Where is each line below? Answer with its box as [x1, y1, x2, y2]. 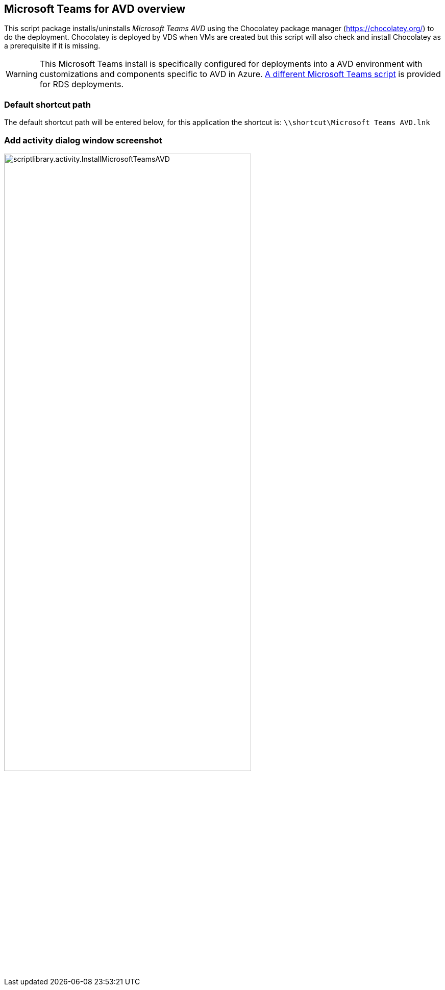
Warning [6, 69, 38, 80]
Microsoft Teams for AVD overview [4, 3, 186, 15]
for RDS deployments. [39, 79, 123, 90]
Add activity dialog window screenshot [4, 135, 162, 145]
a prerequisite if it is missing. [4, 41, 101, 51]
